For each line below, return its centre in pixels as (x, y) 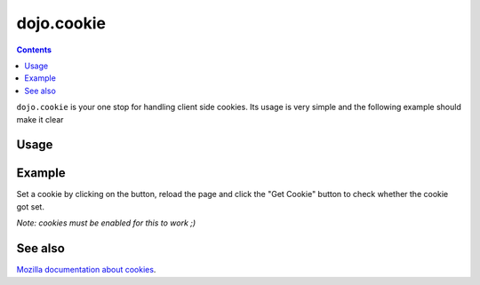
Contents (34, 50)
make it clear (40, 119)
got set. (30, 206)
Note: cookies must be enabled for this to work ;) (106, 223)
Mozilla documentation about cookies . (86, 270)
